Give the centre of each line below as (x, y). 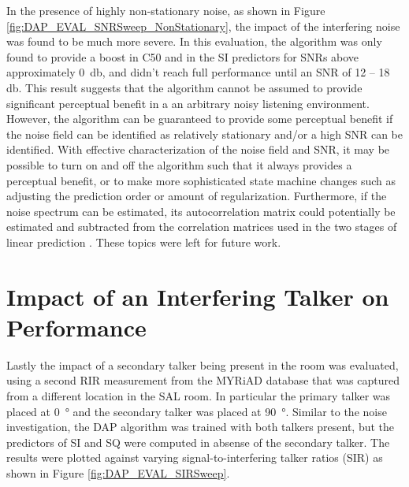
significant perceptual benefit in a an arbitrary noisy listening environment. (188, 103)
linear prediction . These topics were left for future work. (144, 242)
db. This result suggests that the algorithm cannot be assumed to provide (184, 87)
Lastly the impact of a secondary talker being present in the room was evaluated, (203, 364)
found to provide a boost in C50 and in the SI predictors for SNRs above (183, 56)
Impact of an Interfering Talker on (198, 296)
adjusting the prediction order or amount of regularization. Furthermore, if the (197, 196)
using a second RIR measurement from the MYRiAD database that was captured (203, 380)
